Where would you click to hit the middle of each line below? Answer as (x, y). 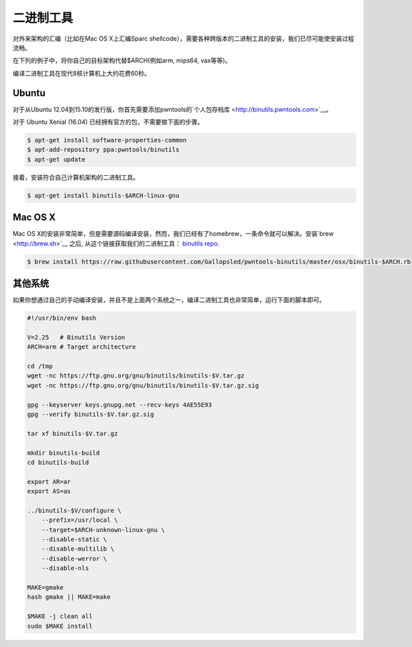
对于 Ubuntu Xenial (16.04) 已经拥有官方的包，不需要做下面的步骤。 (108, 122)
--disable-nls (65, 568)
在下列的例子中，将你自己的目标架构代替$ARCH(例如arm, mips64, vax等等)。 (122, 61)
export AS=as (49, 491)
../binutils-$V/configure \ (74, 510)
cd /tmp (40, 366)
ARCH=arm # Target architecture (82, 347)
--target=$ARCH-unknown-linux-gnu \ (103, 530)
